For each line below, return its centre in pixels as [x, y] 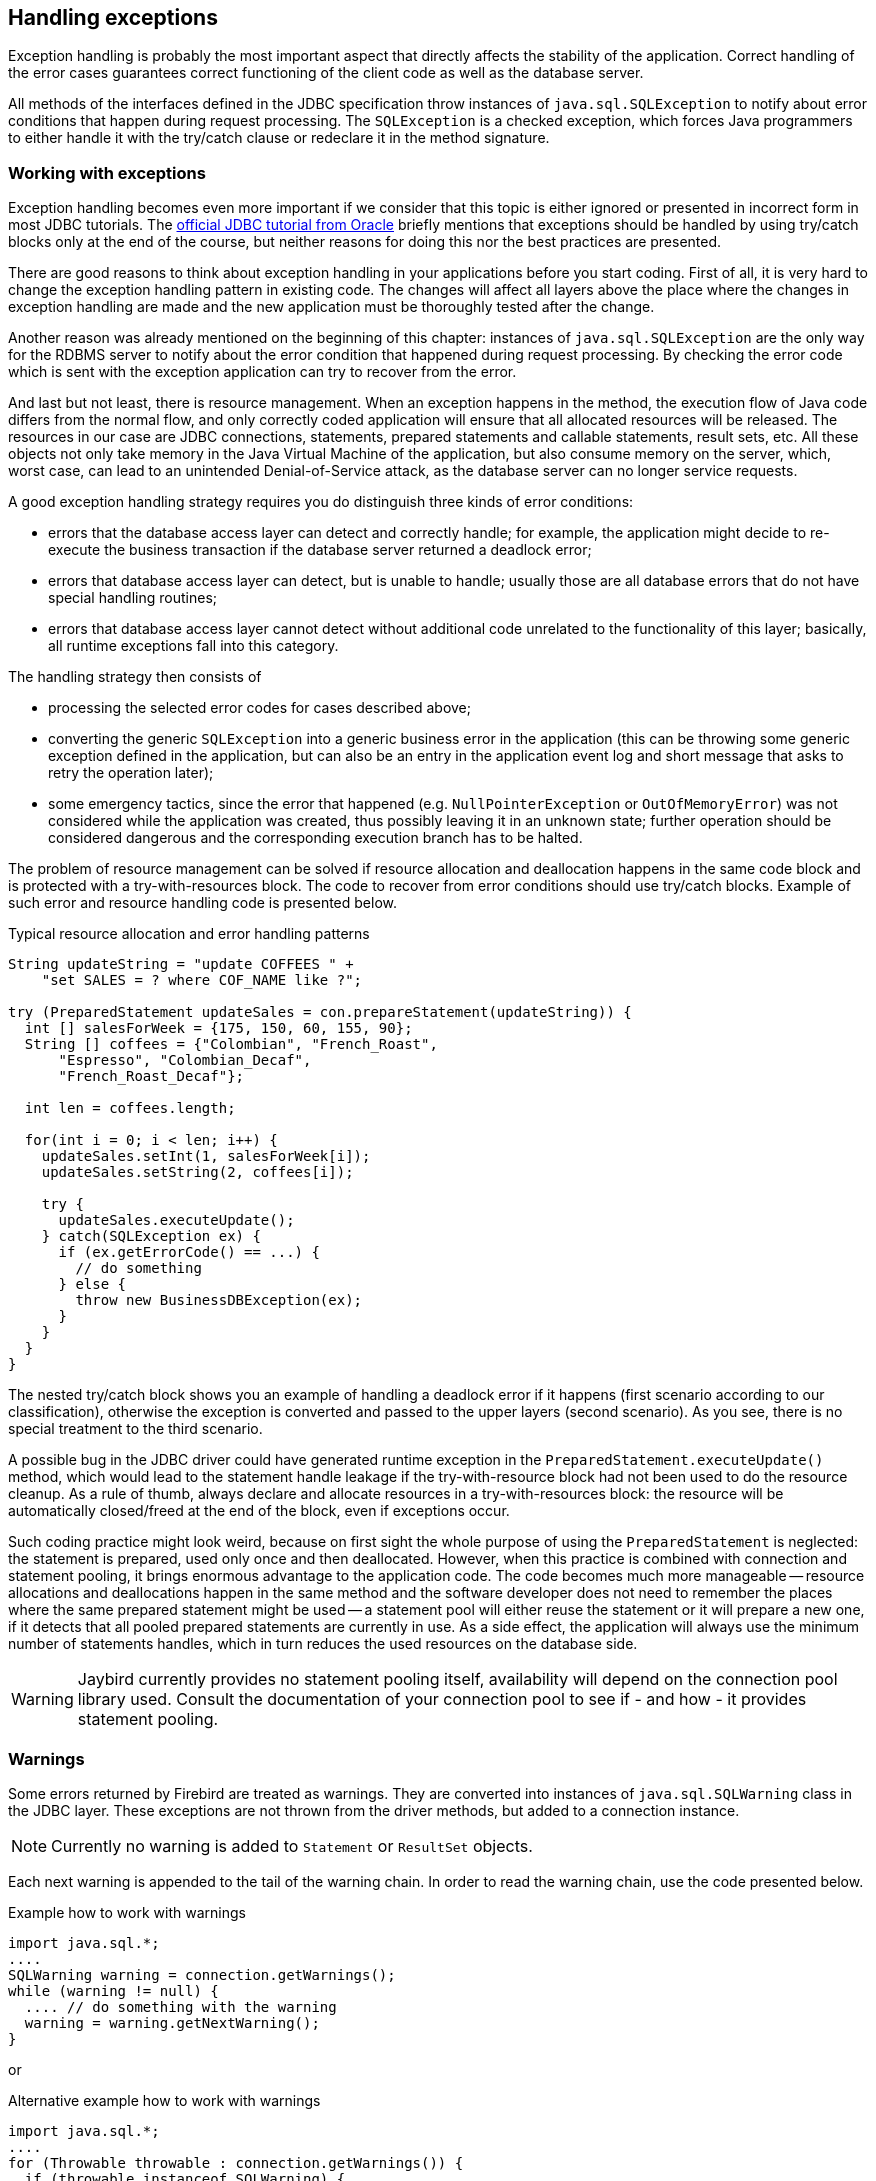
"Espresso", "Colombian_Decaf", [185, 1060]
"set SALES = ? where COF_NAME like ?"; [202, 980]
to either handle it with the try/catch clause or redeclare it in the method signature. [279, 138]
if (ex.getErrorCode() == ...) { [189, 1252]
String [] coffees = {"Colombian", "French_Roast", [231, 1044]
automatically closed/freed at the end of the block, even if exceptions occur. [259, 1511]
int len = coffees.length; [130, 1108]
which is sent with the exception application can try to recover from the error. [262, 372]
